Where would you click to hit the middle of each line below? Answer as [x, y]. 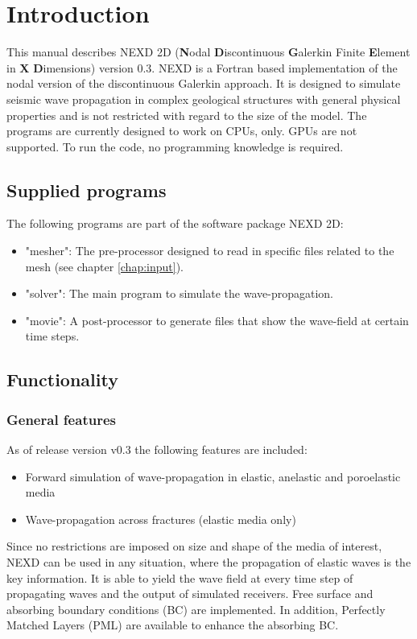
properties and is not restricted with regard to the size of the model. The [187, 115]
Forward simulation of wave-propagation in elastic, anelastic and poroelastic [213, 476]
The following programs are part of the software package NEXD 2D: [175, 223]
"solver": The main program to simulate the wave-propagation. [179, 293]
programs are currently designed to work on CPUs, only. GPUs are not [182, 131]
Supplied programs [87, 190]
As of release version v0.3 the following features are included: [157, 449]
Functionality [62, 379]
